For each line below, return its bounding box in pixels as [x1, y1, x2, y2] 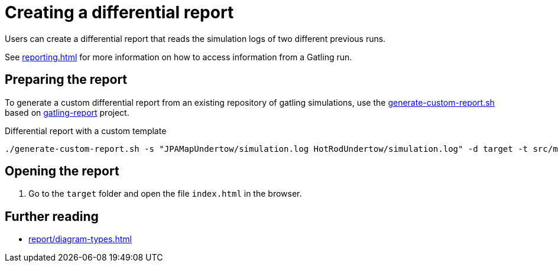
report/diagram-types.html [28, 234, 132, 245]
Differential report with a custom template [5, 125, 167, 136]
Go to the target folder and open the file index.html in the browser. [28, 188, 302, 199]
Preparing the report [5, 72, 128, 87]
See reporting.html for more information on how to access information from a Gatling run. [5, 51, 352, 62]
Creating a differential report [5, 2, 234, 22]
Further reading [5, 209, 99, 224]
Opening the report [5, 164, 119, 179]
